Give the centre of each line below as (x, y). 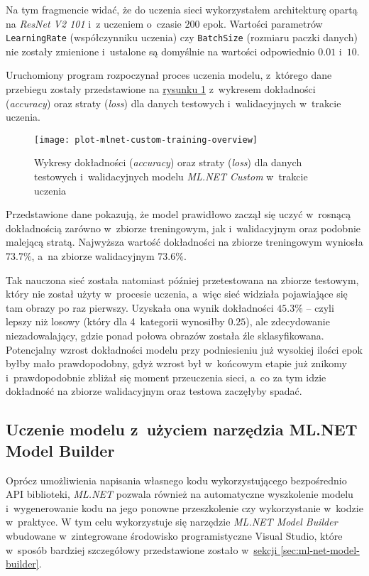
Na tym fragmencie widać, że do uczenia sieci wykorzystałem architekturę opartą (182, 9)
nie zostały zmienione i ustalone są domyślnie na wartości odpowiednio (160, 51)
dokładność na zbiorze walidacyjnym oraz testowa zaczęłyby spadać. (154, 391)
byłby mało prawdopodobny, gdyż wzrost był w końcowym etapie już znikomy (176, 363)
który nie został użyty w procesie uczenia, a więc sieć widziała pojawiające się (177, 294)
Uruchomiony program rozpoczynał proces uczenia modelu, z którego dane (169, 75)
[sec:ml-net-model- (320, 549)
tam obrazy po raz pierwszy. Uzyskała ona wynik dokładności (140, 307)
